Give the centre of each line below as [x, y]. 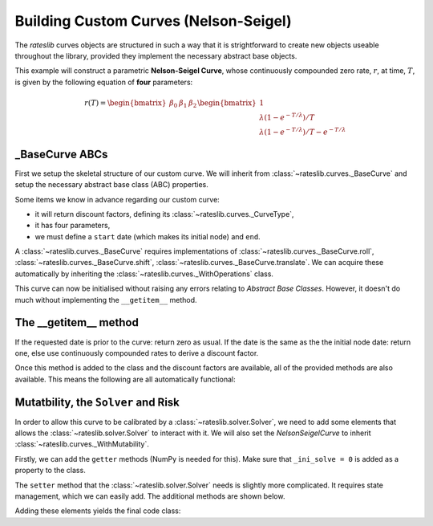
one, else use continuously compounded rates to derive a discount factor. [137, 353]
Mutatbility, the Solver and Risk [97, 402]
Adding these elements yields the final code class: [98, 511]
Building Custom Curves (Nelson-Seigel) [153, 21]
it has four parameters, [73, 226]
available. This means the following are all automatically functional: [125, 379]
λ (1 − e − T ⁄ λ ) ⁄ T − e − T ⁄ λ [303, 131]
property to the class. [50, 471]
